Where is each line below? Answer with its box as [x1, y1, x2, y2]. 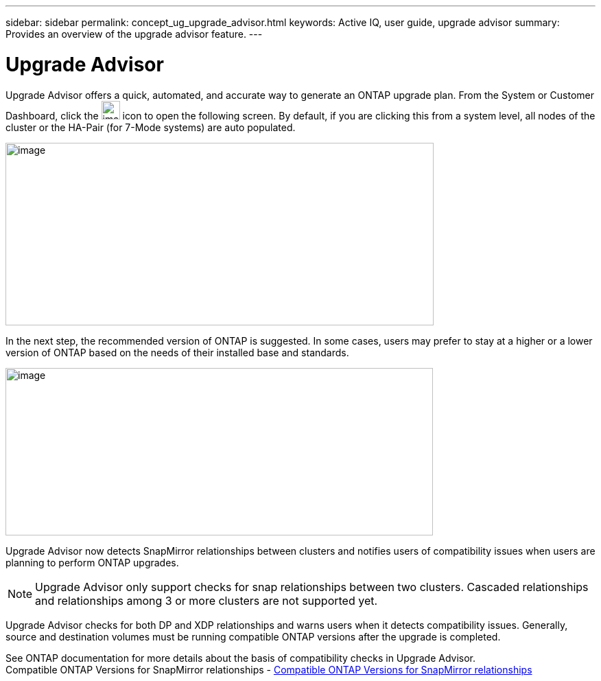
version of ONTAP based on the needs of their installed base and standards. [5, 346, 349, 358]
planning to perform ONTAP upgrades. [5, 556, 179, 568]
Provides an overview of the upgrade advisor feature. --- [5, 28, 263, 40]
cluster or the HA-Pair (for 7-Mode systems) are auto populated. [5, 121, 296, 133]
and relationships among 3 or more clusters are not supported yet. [35, 593, 378, 608]
